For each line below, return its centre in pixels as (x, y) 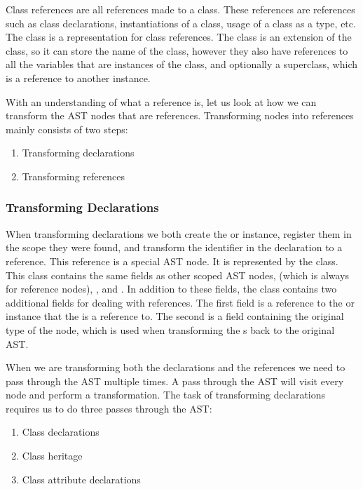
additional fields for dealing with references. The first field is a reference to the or (180, 302)
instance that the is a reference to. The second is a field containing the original (175, 316)
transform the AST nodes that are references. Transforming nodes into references (180, 115)
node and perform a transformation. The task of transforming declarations (166, 395)
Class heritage (52, 456)
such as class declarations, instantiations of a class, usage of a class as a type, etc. (181, 23)
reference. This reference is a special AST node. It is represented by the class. (172, 261)
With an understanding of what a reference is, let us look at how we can (161, 101)
